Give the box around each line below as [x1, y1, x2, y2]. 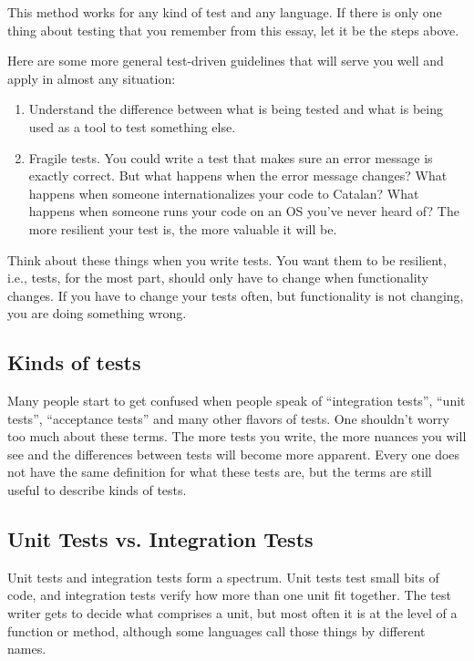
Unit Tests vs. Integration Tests [7, 525, 314, 553]
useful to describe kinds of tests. [7, 480, 187, 500]
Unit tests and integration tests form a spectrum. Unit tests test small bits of [7, 567, 439, 586]
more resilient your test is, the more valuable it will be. [28, 219, 337, 238]
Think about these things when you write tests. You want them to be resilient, [7, 250, 447, 269]
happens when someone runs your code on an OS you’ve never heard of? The [28, 201, 459, 221]
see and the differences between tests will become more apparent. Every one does [7, 444, 460, 463]
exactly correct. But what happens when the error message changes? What [28, 166, 448, 185]
